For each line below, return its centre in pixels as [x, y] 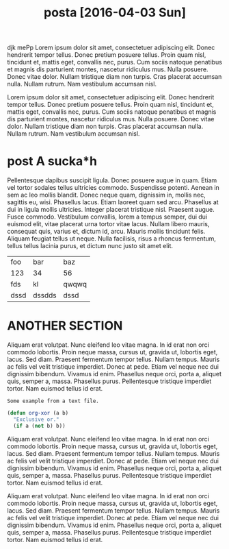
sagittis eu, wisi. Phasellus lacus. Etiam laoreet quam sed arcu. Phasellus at [113, 202]
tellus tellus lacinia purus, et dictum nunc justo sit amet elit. [90, 246]
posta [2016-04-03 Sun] [115, 13]
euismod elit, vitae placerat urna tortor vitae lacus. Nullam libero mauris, [108, 224]
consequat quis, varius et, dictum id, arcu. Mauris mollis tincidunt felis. [106, 232]
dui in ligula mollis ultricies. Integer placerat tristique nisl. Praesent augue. [111, 210]
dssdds [45, 295]
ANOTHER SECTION [65, 326]
